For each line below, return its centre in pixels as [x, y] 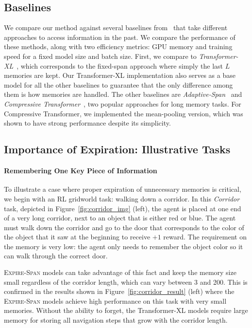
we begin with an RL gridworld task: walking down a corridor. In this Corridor [122, 198]
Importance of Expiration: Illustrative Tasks [117, 149]
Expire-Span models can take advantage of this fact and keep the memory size [120, 272]
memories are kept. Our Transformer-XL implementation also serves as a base [120, 75]
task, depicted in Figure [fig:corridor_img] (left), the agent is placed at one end [123, 208]
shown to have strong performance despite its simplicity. [87, 123]
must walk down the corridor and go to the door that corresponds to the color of [124, 227]
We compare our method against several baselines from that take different [116, 27]
